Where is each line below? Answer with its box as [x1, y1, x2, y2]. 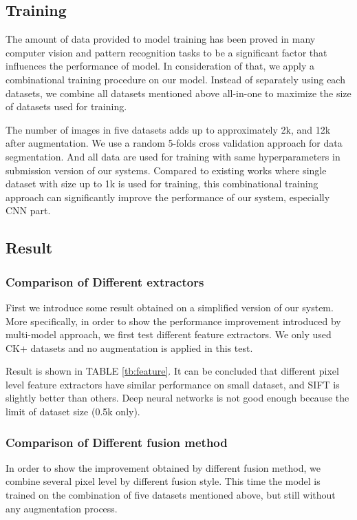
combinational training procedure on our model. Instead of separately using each [6, 72, 345, 86]
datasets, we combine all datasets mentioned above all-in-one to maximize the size [6, 85, 351, 100]
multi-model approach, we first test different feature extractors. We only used [6, 327, 332, 342]
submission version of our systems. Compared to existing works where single [6, 163, 327, 177]
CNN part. [6, 203, 51, 218]
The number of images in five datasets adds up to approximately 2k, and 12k [6, 122, 331, 136]
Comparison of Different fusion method [6, 433, 228, 450]
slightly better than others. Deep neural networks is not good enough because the [6, 391, 349, 405]
